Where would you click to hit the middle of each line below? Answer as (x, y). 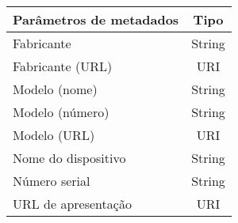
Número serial (52, 181)
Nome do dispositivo (69, 158)
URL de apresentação (72, 204)
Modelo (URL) (54, 135)
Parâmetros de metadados (96, 19)
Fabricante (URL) (63, 66)
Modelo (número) (61, 112)
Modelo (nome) (55, 89)
